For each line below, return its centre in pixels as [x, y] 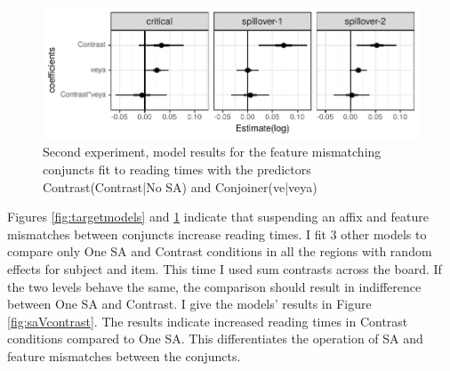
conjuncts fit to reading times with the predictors [177, 169]
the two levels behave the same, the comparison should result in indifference [214, 286]
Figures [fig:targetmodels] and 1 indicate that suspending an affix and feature [218, 217]
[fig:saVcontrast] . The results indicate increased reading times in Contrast [208, 321]
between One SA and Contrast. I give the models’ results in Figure [189, 304]
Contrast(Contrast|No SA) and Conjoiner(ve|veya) [180, 186]
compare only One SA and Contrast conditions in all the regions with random [220, 251]
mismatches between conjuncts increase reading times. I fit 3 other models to [217, 234]
